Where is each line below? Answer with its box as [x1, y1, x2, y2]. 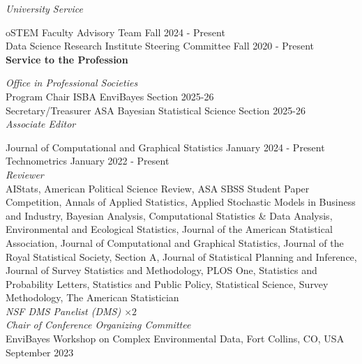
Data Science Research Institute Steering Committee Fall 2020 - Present [6, 38, 315, 53]
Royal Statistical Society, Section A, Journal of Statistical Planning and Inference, [6, 249, 357, 264]
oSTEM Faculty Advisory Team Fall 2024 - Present [6, 24, 225, 39]
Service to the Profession [6, 52, 128, 66]
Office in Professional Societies [6, 75, 138, 90]
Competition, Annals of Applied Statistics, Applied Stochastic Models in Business [6, 195, 356, 209]
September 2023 [6, 344, 74, 359]
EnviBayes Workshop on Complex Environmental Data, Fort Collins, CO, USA [6, 331, 345, 346]
